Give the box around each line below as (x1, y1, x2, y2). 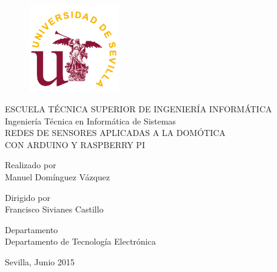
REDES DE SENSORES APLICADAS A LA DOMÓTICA (5, 126, 226, 139)
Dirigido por (5, 191, 50, 203)
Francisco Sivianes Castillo (5, 203, 104, 216)
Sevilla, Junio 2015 (5, 255, 75, 268)
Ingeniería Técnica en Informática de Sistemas (5, 114, 176, 127)
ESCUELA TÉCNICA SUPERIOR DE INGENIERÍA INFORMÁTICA (5, 103, 272, 115)
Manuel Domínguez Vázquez (5, 171, 110, 183)
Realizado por (5, 158, 56, 171)
